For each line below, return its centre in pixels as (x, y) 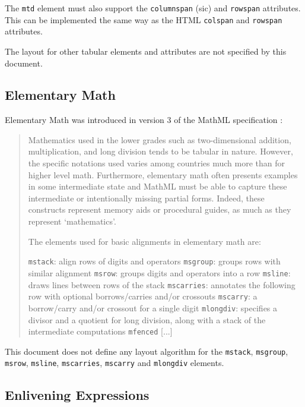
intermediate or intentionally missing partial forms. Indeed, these (146, 198)
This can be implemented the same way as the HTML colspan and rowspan (144, 19)
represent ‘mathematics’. (72, 221)
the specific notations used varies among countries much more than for (156, 163)
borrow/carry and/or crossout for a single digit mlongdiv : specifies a (153, 307)
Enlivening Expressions (77, 395)
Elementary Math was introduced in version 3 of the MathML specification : (144, 120)
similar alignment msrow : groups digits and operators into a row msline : (159, 272)
